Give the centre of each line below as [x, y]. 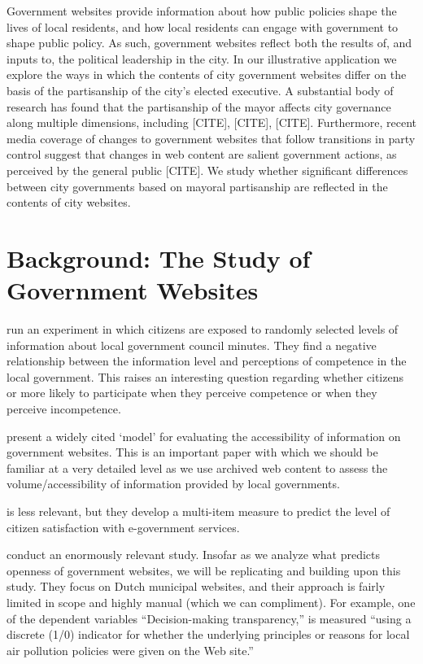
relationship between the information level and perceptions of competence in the [207, 361]
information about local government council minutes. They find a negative [192, 345]
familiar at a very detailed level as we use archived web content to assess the [197, 467]
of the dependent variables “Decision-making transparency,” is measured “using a [209, 618]
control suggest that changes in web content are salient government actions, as [202, 154]
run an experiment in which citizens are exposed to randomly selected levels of [203, 329]
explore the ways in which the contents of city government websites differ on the [207, 74]
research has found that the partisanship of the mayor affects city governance [199, 106]
